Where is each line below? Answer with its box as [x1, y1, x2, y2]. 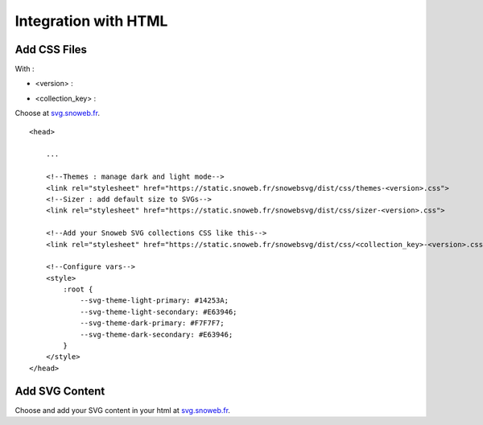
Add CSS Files [14, 43, 88, 56]
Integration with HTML [14, 12, 168, 30]
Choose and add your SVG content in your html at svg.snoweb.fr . [14, 405, 231, 415]
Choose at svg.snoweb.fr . [14, 109, 101, 118]
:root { [63, 285, 93, 294]
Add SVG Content [14, 384, 105, 398]
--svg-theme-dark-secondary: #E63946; [80, 330, 233, 339]
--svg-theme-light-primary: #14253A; [80, 296, 229, 305]
